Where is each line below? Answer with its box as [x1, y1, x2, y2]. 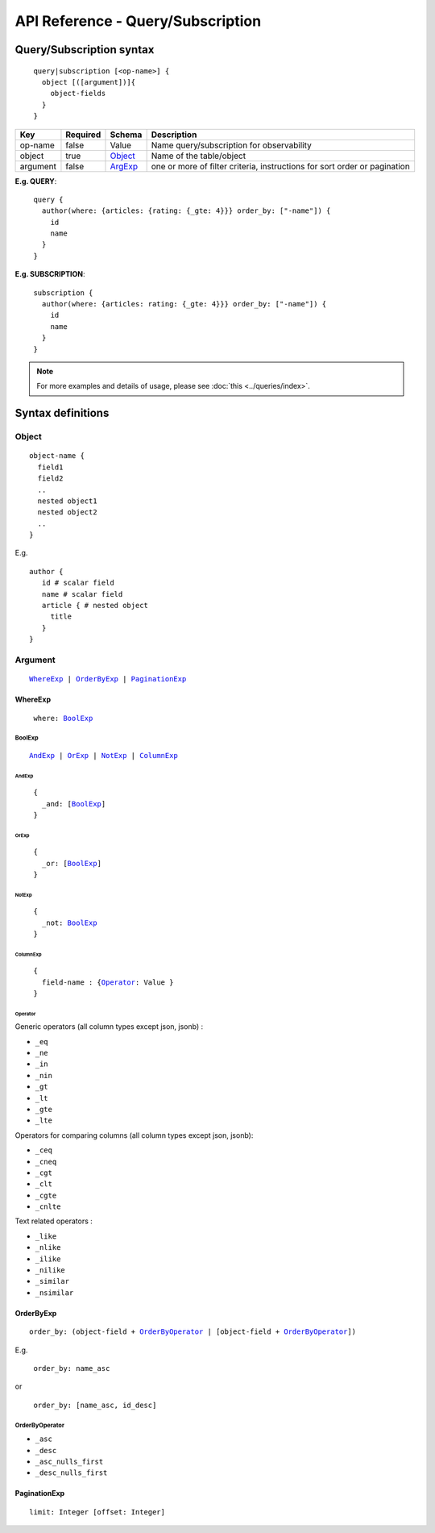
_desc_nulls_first [35, 1468, 108, 1477]
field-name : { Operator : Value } [41, 977, 174, 987]
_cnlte [35, 1202, 61, 1211]
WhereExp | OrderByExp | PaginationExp [29, 674, 187, 684]
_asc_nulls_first [35, 1456, 104, 1466]
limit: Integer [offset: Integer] [29, 1507, 165, 1516]
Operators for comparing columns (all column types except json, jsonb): [14, 1130, 254, 1140]
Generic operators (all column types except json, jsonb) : [14, 1022, 204, 1031]
